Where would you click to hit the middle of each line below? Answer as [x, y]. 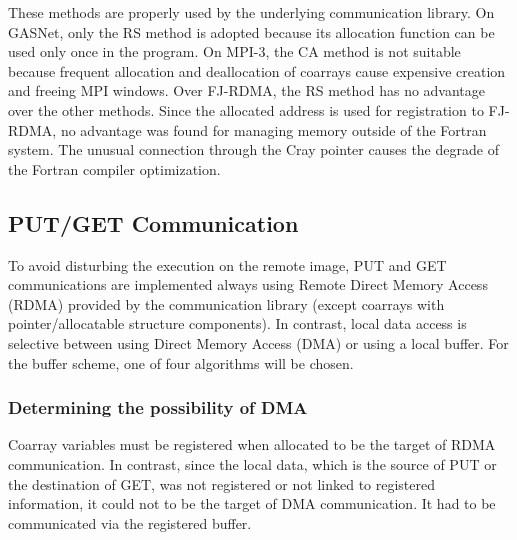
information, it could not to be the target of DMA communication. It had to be [252, 503]
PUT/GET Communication [153, 222]
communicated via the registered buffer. [130, 522]
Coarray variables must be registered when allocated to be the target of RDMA [252, 444]
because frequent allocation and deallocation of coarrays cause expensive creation [257, 70]
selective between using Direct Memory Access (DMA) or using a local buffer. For [258, 342]
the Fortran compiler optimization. [114, 168]
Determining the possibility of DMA [158, 407]
